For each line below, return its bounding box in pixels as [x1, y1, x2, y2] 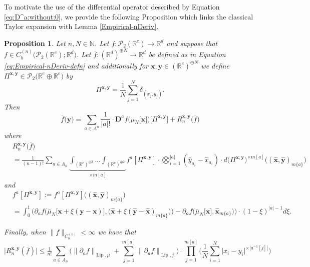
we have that [98, 226, 136, 237]
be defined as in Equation [148, 49, 226, 59]
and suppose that [166, 37, 218, 48]
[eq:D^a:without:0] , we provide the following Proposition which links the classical [4, 11, 253, 21]
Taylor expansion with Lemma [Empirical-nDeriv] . [4, 21, 159, 31]
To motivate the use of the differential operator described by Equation [4, 1, 220, 11]
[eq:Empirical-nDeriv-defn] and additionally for [4, 60, 148, 70]
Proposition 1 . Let [4, 37, 66, 48]
